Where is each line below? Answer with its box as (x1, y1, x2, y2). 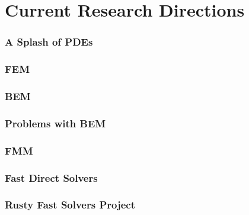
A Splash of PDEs (5, 34, 93, 49)
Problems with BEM (5, 115, 106, 130)
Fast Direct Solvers (5, 170, 98, 185)
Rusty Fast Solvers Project (5, 197, 136, 212)
